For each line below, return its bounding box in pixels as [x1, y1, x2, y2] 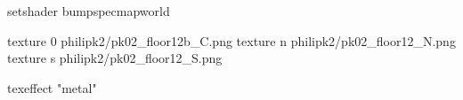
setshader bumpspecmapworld [7, 2, 170, 19]
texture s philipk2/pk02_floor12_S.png [7, 49, 223, 67]
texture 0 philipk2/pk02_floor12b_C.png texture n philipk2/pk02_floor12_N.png [7, 31, 456, 50]
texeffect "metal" [7, 78, 97, 96]
